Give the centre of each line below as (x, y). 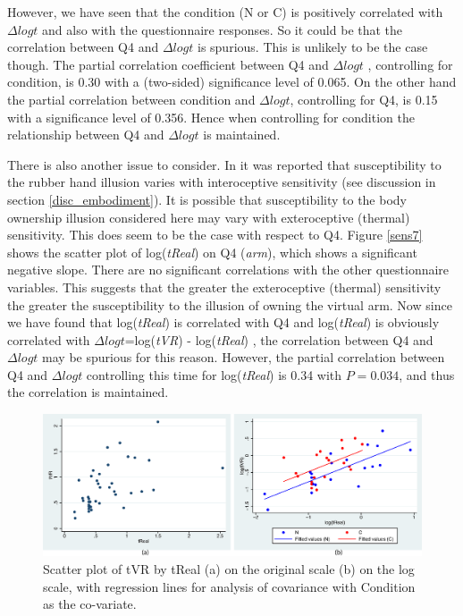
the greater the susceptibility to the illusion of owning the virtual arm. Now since (230, 304)
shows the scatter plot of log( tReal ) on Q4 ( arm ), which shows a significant (212, 252)
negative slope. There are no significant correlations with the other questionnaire (228, 270)
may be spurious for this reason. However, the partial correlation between (244, 357)
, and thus (427, 374)
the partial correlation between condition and (131, 99)
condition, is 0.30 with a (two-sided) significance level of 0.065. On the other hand (232, 82)
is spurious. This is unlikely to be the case (312, 47)
